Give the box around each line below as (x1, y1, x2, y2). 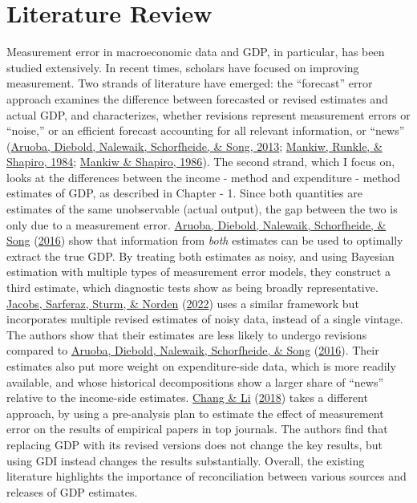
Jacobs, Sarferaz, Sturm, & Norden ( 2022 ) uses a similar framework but (6, 294, 359, 311)
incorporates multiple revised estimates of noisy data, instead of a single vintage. (6, 310, 403, 327)
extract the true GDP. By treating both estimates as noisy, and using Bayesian (6, 247, 395, 264)
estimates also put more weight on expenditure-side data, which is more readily (6, 358, 396, 374)
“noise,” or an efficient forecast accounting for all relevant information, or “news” (6, 122, 405, 139)
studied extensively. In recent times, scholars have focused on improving (6, 59, 359, 75)
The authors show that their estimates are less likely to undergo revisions (6, 326, 367, 343)
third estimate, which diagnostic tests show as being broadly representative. (6, 279, 379, 296)
